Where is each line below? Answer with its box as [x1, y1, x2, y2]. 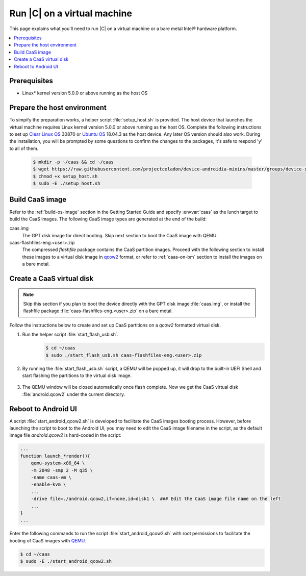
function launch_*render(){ [20, 453, 90, 459]
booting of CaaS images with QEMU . [9, 537, 86, 543]
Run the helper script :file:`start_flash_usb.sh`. [22, 332, 119, 338]
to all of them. [9, 145, 39, 152]
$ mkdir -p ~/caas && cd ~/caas [33, 159, 114, 165]
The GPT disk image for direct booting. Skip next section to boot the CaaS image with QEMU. [22, 232, 218, 238]
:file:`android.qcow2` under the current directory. [22, 391, 125, 397]
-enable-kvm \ [31, 482, 66, 487]
